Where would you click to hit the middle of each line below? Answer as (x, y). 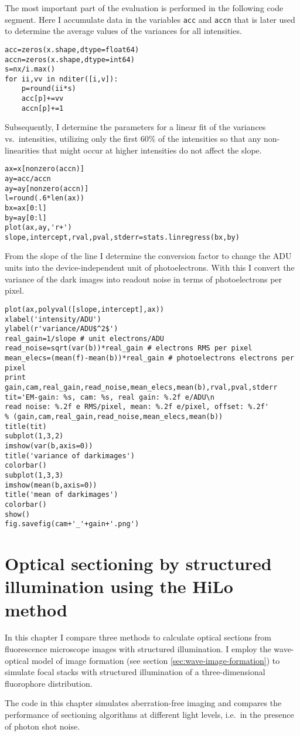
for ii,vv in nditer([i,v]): (62, 79)
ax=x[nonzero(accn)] (45, 169)
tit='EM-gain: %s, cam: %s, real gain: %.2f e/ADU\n (110, 397)
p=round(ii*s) (49, 89)
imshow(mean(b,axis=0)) (51, 485)
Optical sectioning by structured (138, 563)
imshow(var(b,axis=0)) (49, 446)
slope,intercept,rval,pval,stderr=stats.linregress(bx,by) (122, 237)
